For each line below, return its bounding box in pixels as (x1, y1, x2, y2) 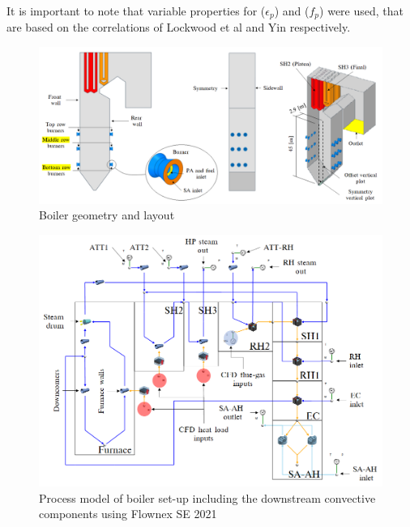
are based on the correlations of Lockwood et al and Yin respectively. (6, 19, 351, 36)
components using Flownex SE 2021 (39, 505, 217, 522)
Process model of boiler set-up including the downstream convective (39, 489, 376, 506)
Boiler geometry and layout (39, 206, 175, 223)
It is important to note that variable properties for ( (6, 2, 266, 19)
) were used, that (319, 2, 404, 19)
